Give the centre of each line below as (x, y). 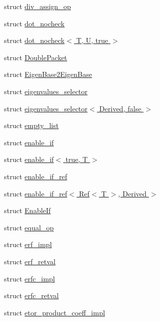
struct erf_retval (30, 261)
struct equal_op (29, 227)
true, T (77, 159)
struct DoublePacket (36, 57)
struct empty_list (31, 125)
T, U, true (92, 40)
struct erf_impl (28, 244)
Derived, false (120, 108)
